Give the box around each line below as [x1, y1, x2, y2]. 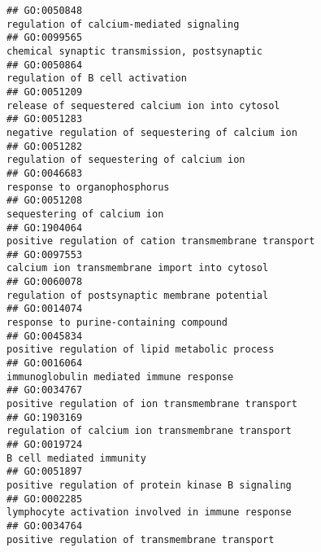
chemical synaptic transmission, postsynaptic [7, 45, 262, 57]
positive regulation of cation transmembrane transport [7, 235, 315, 248]
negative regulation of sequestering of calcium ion [7, 126, 297, 138]
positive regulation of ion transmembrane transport [7, 398, 297, 410]
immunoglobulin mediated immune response [7, 370, 234, 383]
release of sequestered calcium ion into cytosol [7, 99, 280, 112]
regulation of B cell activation [7, 72, 187, 85]
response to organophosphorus [7, 181, 170, 193]
